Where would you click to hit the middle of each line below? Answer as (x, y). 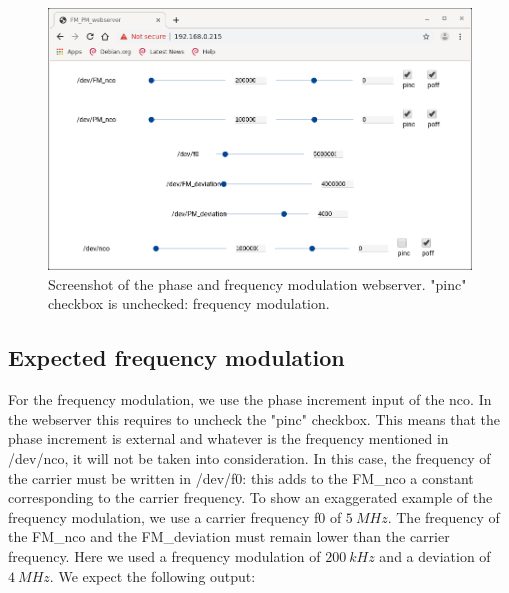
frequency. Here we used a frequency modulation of (164, 555)
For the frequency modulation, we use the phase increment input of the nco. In (250, 399)
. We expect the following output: (152, 575)
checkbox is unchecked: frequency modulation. (189, 303)
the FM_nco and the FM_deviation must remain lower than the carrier (229, 536)
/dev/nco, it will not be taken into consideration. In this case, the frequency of (249, 458)
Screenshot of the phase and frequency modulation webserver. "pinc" (257, 283)
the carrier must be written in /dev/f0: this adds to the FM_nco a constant (241, 477)
